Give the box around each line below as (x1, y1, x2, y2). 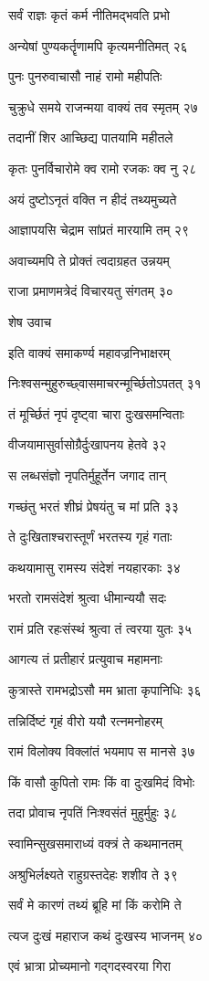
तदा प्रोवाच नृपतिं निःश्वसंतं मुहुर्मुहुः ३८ (8, 803, 178, 822)
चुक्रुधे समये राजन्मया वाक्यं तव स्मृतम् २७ (8, 97, 198, 116)
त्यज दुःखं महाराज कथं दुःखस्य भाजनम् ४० (8, 925, 204, 944)
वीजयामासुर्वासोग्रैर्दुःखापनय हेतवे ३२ (8, 435, 167, 454)
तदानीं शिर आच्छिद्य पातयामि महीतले (8, 128, 173, 147)
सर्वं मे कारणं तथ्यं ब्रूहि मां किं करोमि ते (8, 895, 182, 914)
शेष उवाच (8, 311, 52, 331)
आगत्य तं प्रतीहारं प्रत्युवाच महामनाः (8, 649, 162, 669)
